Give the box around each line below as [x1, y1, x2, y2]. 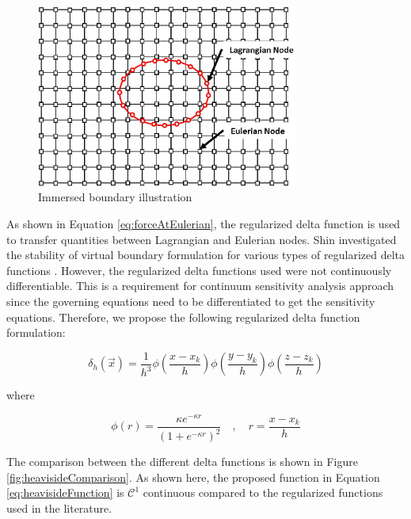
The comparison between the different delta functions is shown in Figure [6, 453, 358, 470]
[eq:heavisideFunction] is [6, 484, 124, 501]
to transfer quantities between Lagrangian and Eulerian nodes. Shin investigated [6, 231, 397, 247]
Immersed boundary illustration [38, 189, 192, 205]
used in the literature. [6, 500, 112, 517]
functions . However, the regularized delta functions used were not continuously [6, 261, 392, 278]
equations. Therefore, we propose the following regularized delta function [6, 308, 360, 325]
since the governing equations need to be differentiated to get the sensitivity [6, 292, 375, 309]
